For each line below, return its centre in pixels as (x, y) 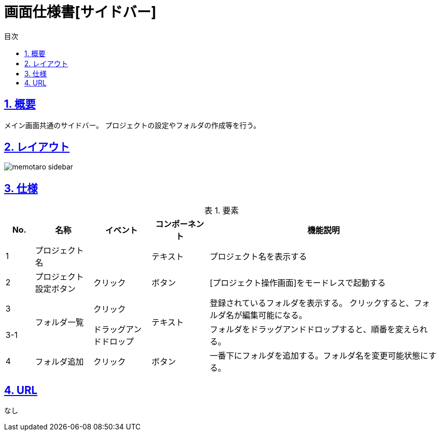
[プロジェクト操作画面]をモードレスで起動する (298, 283)
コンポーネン (180, 224)
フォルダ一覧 (59, 322)
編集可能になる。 (274, 315)
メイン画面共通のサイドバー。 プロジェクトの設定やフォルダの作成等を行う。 (132, 125)
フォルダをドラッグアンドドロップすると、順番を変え (311, 330)
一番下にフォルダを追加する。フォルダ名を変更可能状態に (319, 356)
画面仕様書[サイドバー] (80, 12)
